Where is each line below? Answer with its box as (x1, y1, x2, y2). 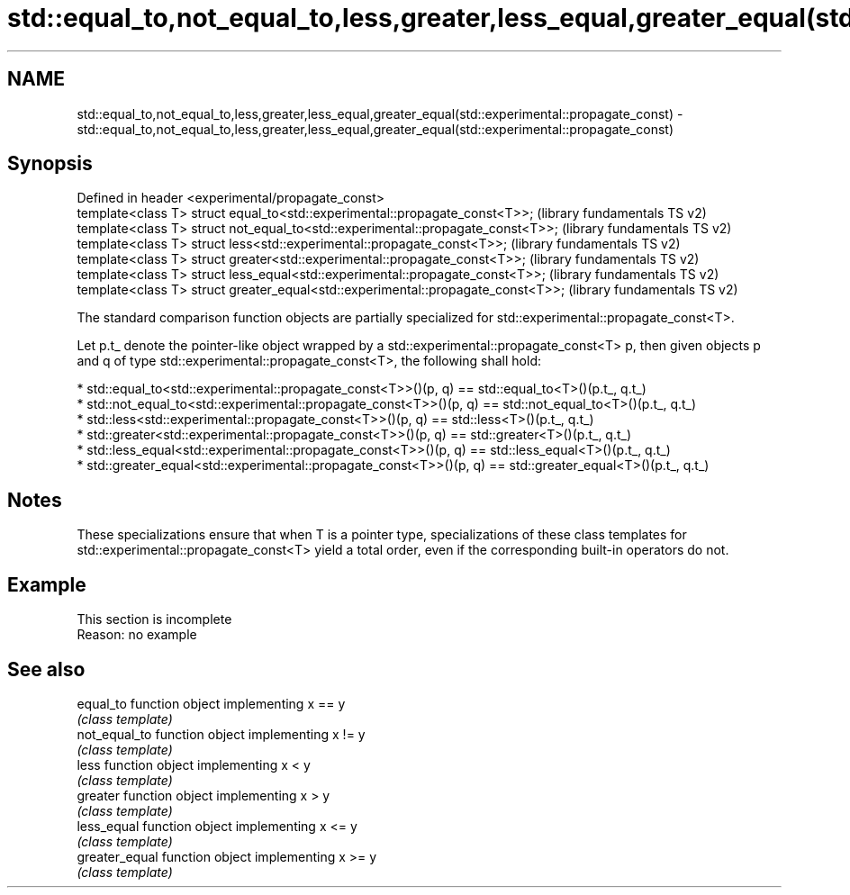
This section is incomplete (77, 611, 232, 628)
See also (7, 657, 86, 681)
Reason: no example (77, 627, 197, 643)
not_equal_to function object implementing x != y (77, 726, 366, 742)
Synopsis (7, 152, 93, 176)
